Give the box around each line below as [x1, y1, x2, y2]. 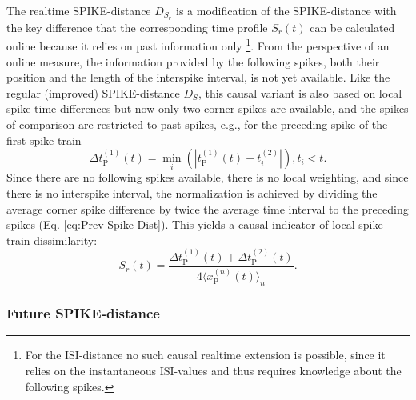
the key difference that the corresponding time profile [6, 18, 268, 35]
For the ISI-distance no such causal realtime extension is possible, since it [25, 346, 386, 363]
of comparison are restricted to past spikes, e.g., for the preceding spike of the [6, 116, 388, 133]
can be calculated [310, 18, 395, 35]
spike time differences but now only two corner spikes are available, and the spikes [6, 100, 409, 117]
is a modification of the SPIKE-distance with [176, 2, 397, 18]
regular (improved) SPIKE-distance [6, 84, 180, 101]
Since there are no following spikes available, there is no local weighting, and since [6, 169, 409, 186]
